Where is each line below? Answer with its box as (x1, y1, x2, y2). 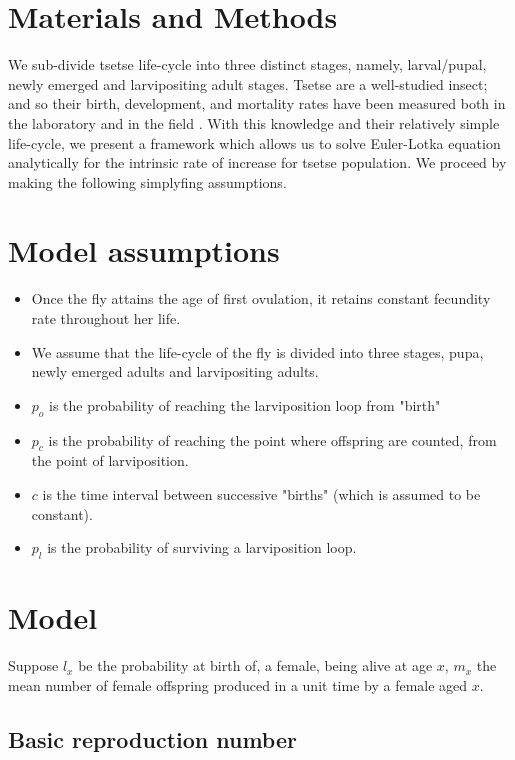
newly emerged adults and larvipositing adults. (31, 361, 319, 382)
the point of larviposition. (31, 450, 189, 471)
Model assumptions (8, 230, 280, 271)
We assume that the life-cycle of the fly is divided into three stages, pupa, (31, 341, 484, 362)
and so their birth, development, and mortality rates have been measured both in (8, 93, 506, 114)
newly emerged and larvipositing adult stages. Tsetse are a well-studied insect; (8, 73, 488, 94)
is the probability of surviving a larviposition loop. (47, 537, 357, 558)
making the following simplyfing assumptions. (8, 171, 287, 192)
